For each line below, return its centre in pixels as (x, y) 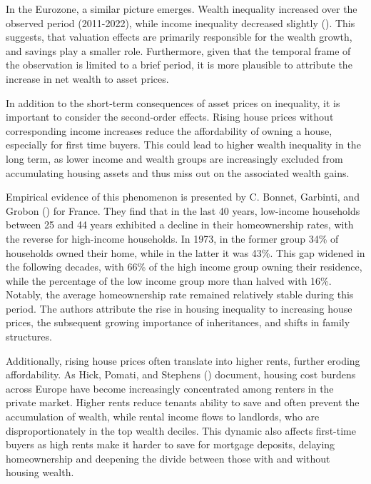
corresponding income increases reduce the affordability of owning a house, (169, 130)
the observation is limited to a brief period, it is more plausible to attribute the (179, 65)
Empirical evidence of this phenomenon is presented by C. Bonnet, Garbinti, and (183, 197)
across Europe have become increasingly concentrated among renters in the (170, 388)
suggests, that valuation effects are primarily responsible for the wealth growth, (179, 37)
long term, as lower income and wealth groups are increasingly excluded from (174, 158)
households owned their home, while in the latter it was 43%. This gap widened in (185, 252)
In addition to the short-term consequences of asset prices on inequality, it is (173, 102)
